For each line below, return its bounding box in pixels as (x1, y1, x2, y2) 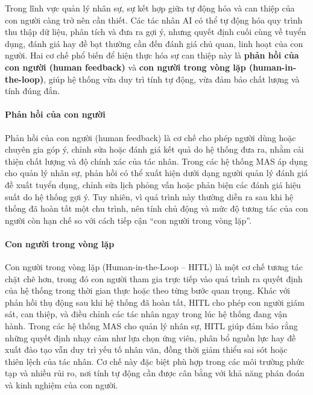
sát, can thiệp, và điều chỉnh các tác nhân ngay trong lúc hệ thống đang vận (5, 308, 287, 320)
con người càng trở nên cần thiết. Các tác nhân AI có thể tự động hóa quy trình (5, 13, 303, 26)
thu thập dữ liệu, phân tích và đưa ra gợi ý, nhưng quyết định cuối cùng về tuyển (5, 25, 306, 38)
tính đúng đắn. (5, 84, 60, 97)
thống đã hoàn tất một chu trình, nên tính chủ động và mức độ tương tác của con (5, 202, 308, 215)
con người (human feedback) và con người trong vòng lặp (5, 60, 246, 73)
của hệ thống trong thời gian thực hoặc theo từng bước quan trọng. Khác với (5, 284, 291, 297)
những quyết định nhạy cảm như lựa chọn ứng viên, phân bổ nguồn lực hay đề (5, 331, 296, 344)
